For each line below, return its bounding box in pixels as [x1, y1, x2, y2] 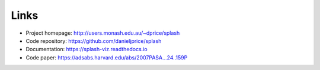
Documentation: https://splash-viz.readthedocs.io [25, 46, 148, 53]
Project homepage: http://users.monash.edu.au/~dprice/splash [25, 29, 180, 36]
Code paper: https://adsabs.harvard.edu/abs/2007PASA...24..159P [25, 54, 188, 61]
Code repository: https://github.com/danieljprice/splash [25, 37, 162, 44]
